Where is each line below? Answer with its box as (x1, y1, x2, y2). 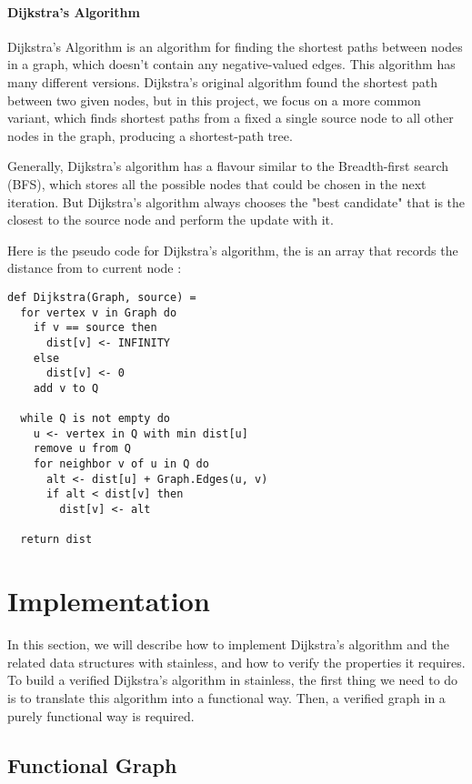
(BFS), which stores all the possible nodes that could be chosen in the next (7, 174, 427, 193)
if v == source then (33, 321, 157, 335)
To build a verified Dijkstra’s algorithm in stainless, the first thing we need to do (7, 670, 458, 689)
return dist (20, 533, 93, 547)
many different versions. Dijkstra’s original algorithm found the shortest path (7, 72, 438, 91)
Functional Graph (7, 750, 177, 779)
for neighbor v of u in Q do (33, 457, 209, 471)
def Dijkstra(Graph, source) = (7, 290, 196, 304)
